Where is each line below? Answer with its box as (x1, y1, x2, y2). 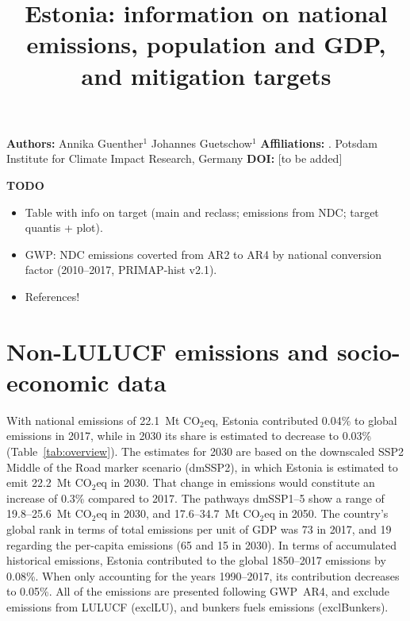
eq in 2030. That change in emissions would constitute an (96, 474, 375, 491)
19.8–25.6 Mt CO (6, 505, 92, 522)
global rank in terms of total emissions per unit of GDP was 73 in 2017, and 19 (6, 520, 392, 537)
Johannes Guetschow (151, 134, 252, 151)
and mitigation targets (81, 59, 331, 91)
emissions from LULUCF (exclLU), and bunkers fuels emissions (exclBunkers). (6, 598, 389, 615)
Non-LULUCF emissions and (6, 334, 329, 367)
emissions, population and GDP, (26, 28, 386, 60)
